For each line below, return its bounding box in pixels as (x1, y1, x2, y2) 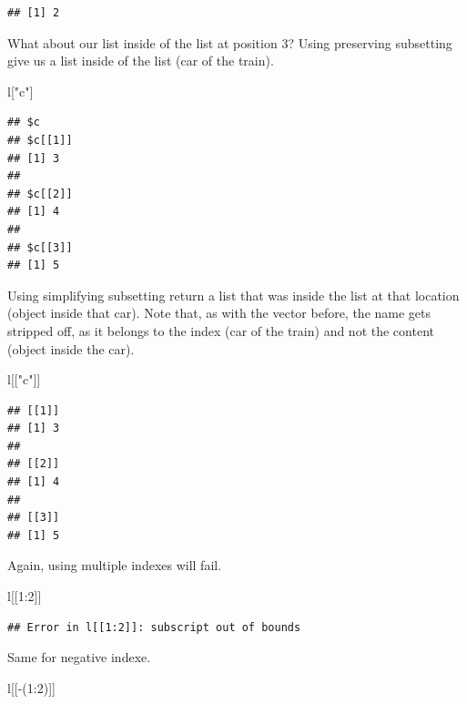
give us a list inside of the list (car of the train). (7, 51, 274, 70)
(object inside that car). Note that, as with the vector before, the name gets (7, 303, 431, 322)
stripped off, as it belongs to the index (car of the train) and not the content (7, 321, 434, 340)
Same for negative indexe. (7, 648, 151, 667)
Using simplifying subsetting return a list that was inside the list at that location (7, 285, 460, 304)
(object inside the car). (7, 339, 135, 358)
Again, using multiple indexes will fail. (7, 556, 222, 575)
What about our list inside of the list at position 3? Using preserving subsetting (7, 33, 452, 52)
